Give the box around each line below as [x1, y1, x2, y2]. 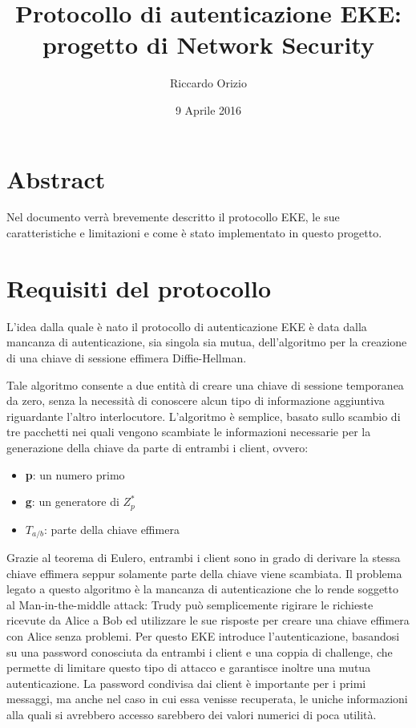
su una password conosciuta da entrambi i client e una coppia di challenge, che [6, 643, 393, 660]
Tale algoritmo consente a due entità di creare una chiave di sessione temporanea [6, 376, 404, 393]
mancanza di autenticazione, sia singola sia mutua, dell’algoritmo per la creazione [6, 334, 407, 350]
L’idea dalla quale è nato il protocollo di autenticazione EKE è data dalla [6, 317, 367, 334]
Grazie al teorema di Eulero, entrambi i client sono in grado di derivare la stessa [6, 549, 401, 565]
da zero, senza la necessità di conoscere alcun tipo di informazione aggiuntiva [6, 392, 385, 409]
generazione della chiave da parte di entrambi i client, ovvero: [6, 439, 309, 455]
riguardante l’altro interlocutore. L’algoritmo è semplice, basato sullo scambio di [6, 407, 401, 424]
